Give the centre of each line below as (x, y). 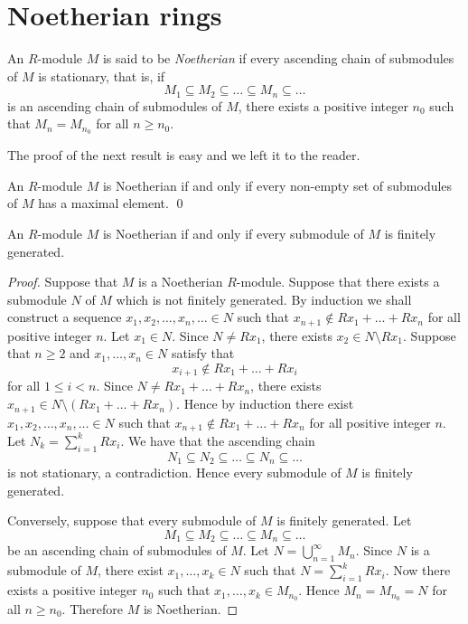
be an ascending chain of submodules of (117, 550)
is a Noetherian (181, 282)
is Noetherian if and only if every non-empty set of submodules (277, 185)
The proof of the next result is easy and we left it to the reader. (184, 155)
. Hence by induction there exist (265, 404)
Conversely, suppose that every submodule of (132, 520)
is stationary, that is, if (102, 76)
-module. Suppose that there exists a (338, 282)
